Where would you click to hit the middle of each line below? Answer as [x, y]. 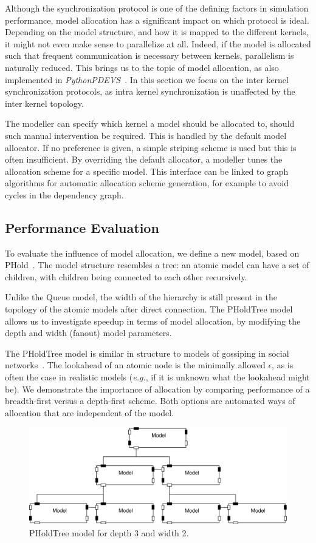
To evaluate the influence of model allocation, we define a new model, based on [152, 253]
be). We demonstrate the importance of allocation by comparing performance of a [157, 389]
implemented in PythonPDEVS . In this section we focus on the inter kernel [147, 79]
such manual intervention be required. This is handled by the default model [146, 135]
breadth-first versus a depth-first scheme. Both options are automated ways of [150, 401]
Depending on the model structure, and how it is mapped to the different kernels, [157, 32]
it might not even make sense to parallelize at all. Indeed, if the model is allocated [158, 43]
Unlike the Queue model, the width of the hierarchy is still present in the [141, 297]
